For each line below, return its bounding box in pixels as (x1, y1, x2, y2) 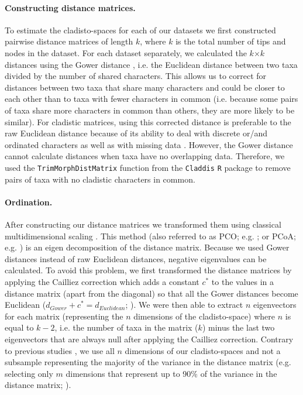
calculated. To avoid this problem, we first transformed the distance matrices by (5, 264, 292, 276)
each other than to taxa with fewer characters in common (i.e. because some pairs (5, 92, 298, 105)
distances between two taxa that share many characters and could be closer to (5, 81, 285, 93)
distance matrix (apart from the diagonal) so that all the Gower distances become (5, 287, 298, 299)
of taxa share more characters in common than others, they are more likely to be (5, 104, 295, 116)
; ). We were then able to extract (125, 298, 243, 311)
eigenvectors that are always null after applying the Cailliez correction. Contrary (5, 332, 294, 345)
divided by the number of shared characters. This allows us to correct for (5, 70, 267, 82)
